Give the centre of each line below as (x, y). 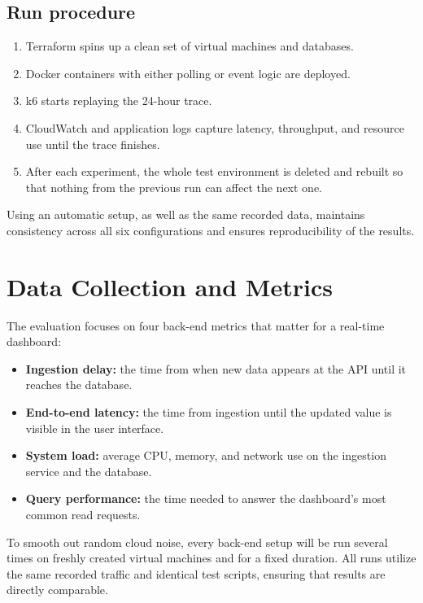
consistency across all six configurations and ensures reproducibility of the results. (211, 230)
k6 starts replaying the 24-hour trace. (119, 100)
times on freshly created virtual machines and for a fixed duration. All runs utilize (211, 558)
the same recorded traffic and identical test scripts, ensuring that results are (196, 573)
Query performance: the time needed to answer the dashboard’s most (206, 498)
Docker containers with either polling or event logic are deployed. (188, 73)
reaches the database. (79, 385)
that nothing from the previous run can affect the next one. (174, 187)
